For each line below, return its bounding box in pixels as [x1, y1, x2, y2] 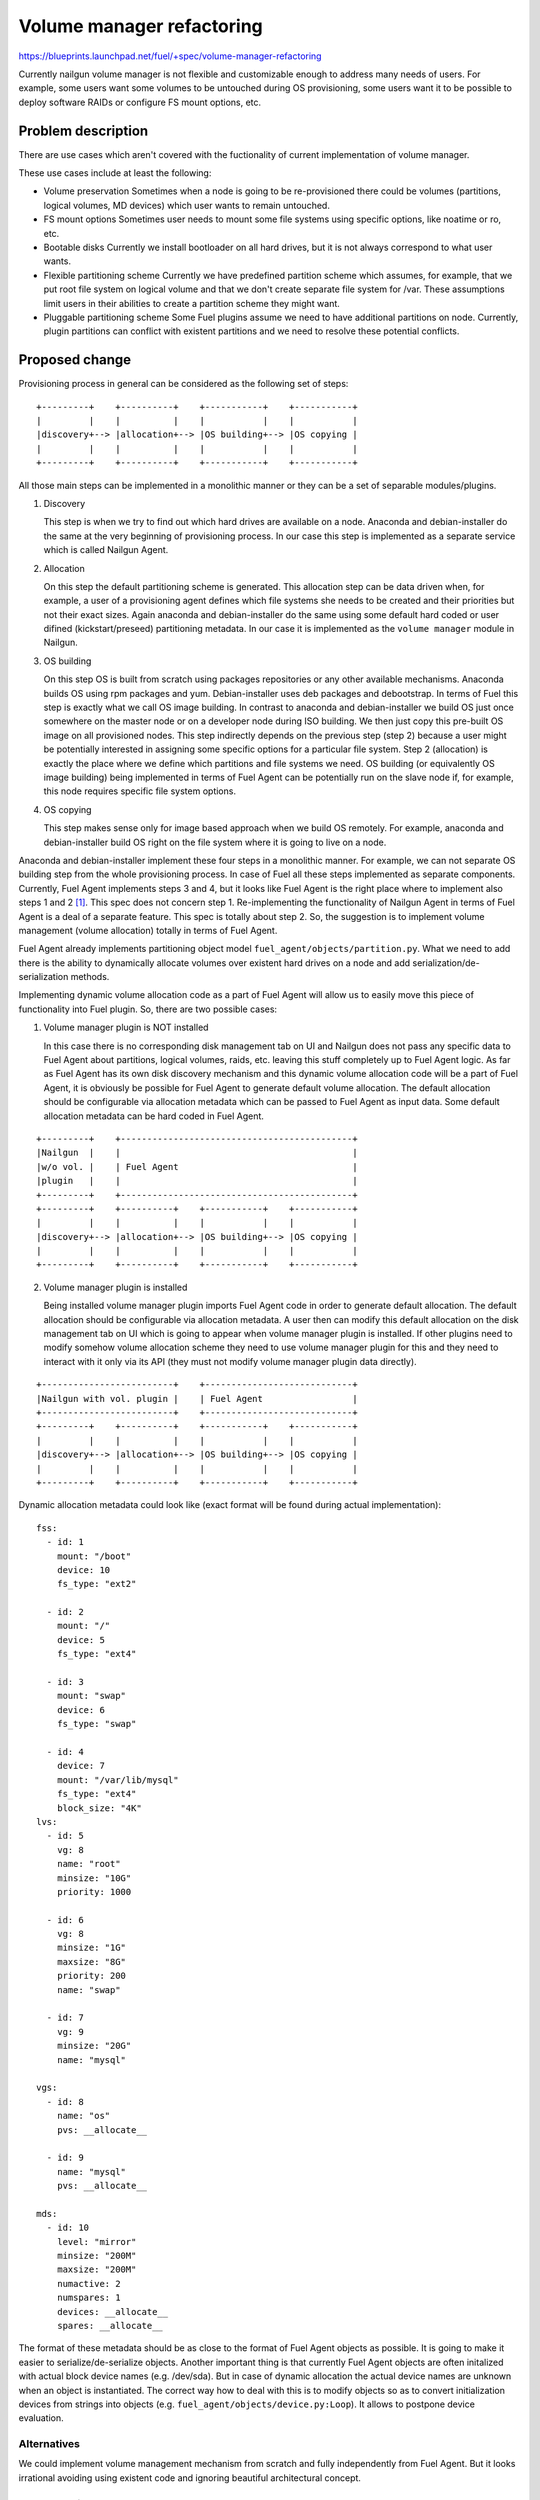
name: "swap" [56, 1984, 121, 1995]
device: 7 [56, 1760, 105, 1772]
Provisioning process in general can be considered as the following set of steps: [18, 378, 349, 390]
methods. [70, 971, 110, 983]
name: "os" [56, 2110, 111, 2122]
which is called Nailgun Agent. [43, 544, 169, 556]
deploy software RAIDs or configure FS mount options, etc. [18, 96, 262, 108]
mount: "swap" [56, 1690, 127, 1702]
